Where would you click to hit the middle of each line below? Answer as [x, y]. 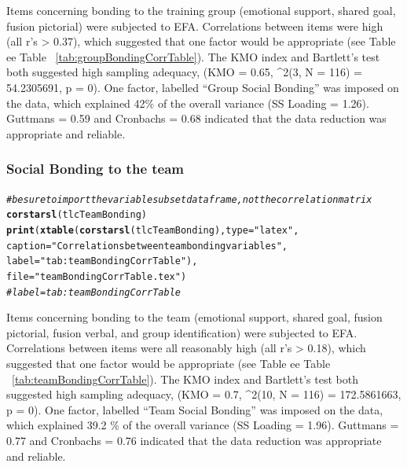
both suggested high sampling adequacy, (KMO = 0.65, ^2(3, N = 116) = [184, 72]
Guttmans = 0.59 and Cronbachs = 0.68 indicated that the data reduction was [196, 118]
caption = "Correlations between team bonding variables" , [147, 246]
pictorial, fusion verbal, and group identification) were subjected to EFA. [182, 332]
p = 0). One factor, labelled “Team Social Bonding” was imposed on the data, [195, 409]
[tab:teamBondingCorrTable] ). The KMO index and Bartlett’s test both [185, 379]
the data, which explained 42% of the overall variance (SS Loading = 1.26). [188, 103]
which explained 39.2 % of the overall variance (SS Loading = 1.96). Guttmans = [203, 425]
